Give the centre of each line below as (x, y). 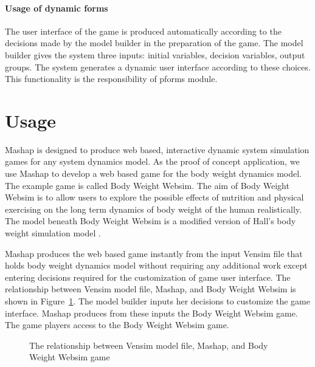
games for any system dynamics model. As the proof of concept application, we (152, 161)
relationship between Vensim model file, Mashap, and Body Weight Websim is (151, 289)
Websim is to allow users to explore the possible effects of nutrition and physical (154, 197)
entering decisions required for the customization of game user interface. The (148, 277)
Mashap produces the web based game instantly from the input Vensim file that (154, 253)
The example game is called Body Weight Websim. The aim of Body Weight (147, 185)
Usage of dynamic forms (57, 8)
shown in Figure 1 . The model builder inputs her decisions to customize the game (157, 301)
